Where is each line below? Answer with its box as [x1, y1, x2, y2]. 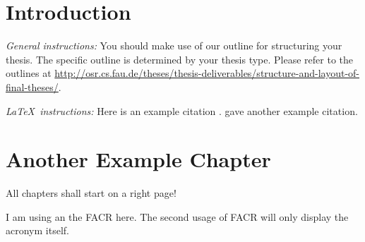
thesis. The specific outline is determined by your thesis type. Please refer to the [6, 52, 354, 66]
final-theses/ [6, 79, 59, 94]
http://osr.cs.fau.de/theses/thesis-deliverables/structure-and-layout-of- [54, 66, 359, 80]
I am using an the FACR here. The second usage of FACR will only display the [6, 209, 349, 224]
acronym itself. [6, 223, 69, 238]
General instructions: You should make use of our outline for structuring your [6, 38, 342, 53]
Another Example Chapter [6, 145, 271, 174]
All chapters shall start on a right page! [6, 186, 176, 200]
